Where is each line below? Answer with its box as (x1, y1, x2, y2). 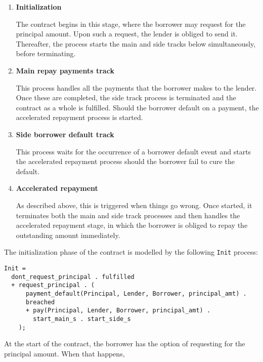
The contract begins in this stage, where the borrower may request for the (16, 18, 246, 29)
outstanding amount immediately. (16, 229, 120, 240)
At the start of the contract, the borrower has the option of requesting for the (4, 338, 245, 349)
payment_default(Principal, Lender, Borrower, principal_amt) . (25, 290, 247, 297)
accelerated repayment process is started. (16, 112, 143, 123)
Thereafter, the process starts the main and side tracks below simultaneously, (16, 38, 256, 49)
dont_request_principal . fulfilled (11, 273, 135, 280)
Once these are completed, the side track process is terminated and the (16, 92, 236, 103)
